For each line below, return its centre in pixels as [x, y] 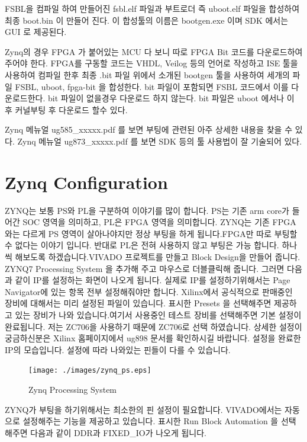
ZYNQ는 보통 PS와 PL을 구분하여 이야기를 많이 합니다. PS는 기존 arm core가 [147, 210]
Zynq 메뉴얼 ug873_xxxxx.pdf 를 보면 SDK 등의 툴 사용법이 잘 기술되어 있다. [160, 141]
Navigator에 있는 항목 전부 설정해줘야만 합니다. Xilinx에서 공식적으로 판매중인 [149, 291]
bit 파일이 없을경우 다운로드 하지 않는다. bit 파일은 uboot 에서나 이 [171, 98]
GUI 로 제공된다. [36, 32]
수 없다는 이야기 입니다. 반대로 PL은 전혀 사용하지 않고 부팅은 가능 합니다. [142, 245]
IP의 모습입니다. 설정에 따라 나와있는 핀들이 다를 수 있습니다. [118, 349]
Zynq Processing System [73, 390]
